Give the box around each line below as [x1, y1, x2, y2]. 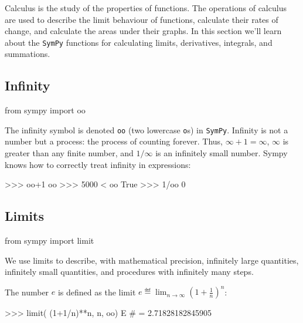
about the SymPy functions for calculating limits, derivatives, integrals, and [5, 36, 273, 48]
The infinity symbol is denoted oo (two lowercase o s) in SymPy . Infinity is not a [5, 123, 288, 136]
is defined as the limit [57, 285, 136, 298]
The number [5, 285, 49, 298]
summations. [5, 48, 50, 60]
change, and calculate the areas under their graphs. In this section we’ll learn [5, 25, 282, 37]
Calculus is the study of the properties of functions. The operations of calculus [5, 2, 287, 14]
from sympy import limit [5, 234, 94, 247]
